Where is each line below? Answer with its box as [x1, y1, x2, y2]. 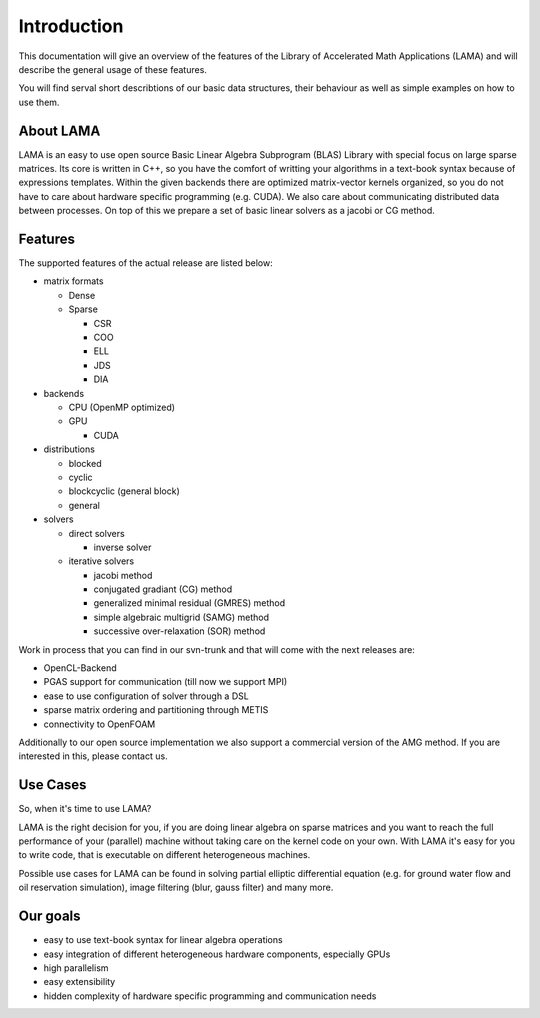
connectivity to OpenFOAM [43, 718, 156, 730]
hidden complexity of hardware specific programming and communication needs [43, 990, 377, 1002]
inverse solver [93, 541, 152, 553]
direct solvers [68, 527, 125, 539]
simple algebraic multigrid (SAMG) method [93, 611, 270, 623]
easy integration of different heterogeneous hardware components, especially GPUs [43, 948, 391, 960]
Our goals [18, 908, 81, 925]
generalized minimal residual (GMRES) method [93, 597, 285, 609]
